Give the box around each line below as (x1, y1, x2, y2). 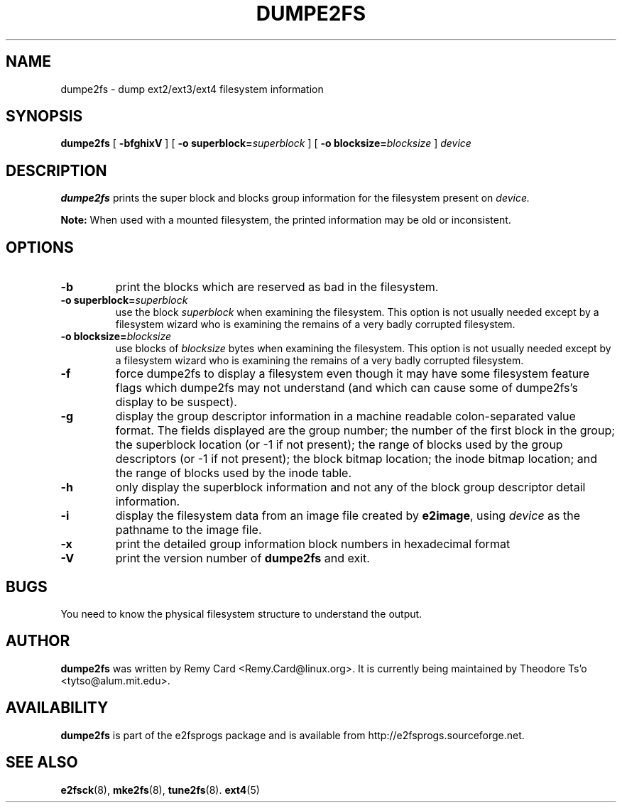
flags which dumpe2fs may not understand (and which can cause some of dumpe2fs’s (115, 381, 578, 395)
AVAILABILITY (6, 699, 109, 717)
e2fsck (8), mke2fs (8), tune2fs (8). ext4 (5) (60, 783, 260, 796)
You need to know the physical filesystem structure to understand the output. (60, 607, 422, 620)
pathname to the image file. (115, 523, 262, 537)
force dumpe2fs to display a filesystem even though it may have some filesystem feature (115, 366, 590, 381)
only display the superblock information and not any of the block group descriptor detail (115, 480, 586, 495)
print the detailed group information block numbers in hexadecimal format (115, 537, 511, 552)
